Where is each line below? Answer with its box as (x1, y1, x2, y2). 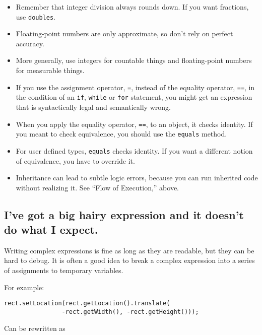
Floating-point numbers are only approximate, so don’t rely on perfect (16, 28, 233, 39)
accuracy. (16, 38, 44, 48)
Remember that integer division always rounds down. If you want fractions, (16, 2, 249, 12)
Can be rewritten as (4, 322, 65, 333)
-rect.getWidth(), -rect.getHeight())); (61, 308, 199, 315)
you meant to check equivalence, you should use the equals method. (16, 128, 227, 139)
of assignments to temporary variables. (4, 265, 123, 276)
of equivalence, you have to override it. (16, 155, 135, 166)
